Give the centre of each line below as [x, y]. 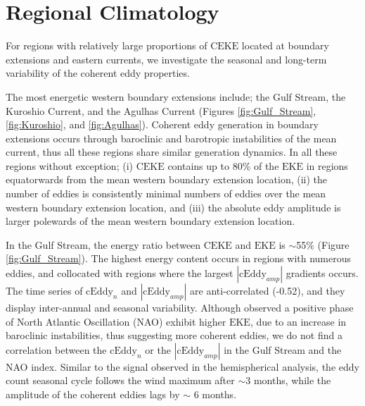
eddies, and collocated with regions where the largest [120, 273]
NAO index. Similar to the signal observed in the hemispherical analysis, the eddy [182, 366]
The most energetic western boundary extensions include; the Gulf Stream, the [176, 96]
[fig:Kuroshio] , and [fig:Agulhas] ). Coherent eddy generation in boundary [162, 124]
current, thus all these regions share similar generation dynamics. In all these [172, 152]
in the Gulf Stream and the [283, 349]
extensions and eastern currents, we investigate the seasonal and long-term [166, 59]
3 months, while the [288, 380]
